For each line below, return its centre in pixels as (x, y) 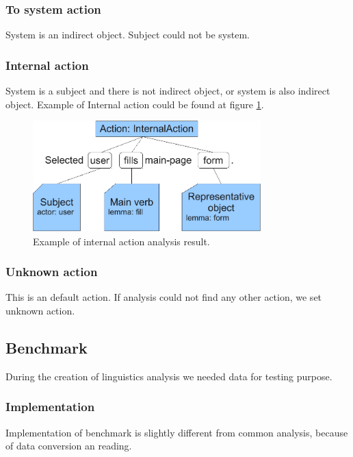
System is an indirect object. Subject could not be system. (128, 35)
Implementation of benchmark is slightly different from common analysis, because (177, 432)
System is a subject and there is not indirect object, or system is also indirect (168, 91)
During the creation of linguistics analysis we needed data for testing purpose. (169, 376)
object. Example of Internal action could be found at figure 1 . (135, 104)
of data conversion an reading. (69, 446)
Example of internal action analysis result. (121, 241)
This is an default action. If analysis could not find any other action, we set (164, 297)
